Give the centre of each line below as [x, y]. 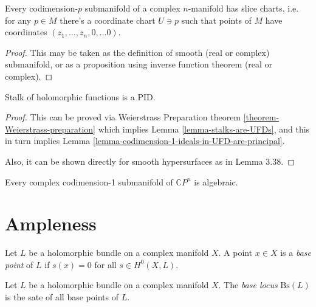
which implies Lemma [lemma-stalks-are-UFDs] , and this [204, 129]
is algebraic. [216, 181]
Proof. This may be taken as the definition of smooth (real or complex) [137, 52]
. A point [235, 253]
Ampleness [51, 223]
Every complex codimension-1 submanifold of [89, 181]
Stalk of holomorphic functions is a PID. [80, 96]
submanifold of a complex [132, 8]
